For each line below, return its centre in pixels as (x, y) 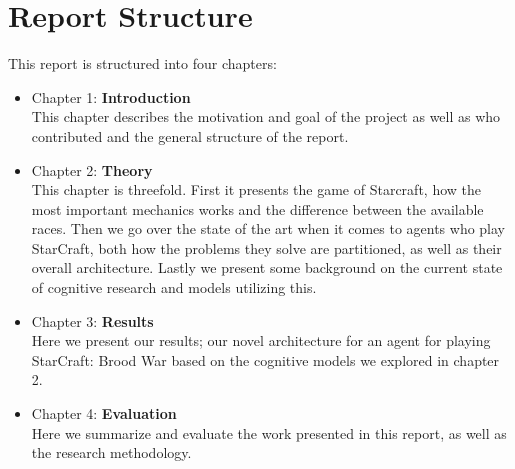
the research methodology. (111, 452)
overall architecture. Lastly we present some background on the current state (267, 267)
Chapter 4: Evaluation (104, 413)
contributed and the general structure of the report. (190, 135)
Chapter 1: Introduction (111, 96)
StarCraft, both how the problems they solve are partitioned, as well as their (266, 247)
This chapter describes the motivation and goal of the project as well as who (266, 116)
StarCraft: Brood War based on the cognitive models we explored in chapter (265, 359)
